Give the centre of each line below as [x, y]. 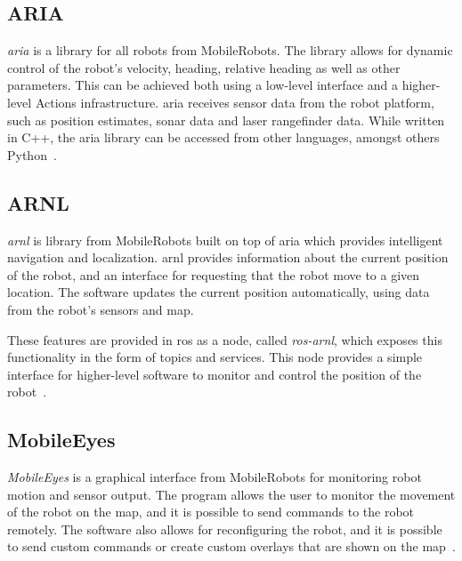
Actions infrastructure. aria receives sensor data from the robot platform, [235, 102]
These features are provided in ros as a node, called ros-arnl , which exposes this [225, 339]
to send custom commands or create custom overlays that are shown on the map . [231, 546]
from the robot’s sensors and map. [101, 309]
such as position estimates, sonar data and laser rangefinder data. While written [226, 120]
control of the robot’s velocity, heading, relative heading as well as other [204, 67]
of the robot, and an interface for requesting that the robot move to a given [214, 274]
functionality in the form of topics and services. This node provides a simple [215, 357]
